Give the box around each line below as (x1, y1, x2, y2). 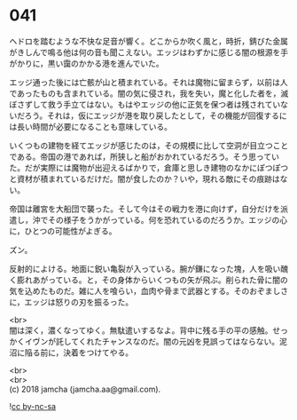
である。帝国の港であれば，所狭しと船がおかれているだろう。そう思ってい (9, 151, 279, 162)
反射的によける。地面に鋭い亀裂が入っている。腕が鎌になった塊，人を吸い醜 (9, 263, 289, 273)
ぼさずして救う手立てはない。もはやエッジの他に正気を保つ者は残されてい (9, 99, 281, 109)
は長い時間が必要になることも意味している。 (9, 121, 173, 131)
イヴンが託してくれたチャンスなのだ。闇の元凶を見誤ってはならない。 (24, 336, 280, 346)
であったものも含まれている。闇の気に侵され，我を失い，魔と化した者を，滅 (9, 88, 289, 99)
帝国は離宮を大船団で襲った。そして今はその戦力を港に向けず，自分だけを (9, 203, 281, 214)
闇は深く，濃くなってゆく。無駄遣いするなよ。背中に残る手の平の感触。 (9, 325, 273, 336)
